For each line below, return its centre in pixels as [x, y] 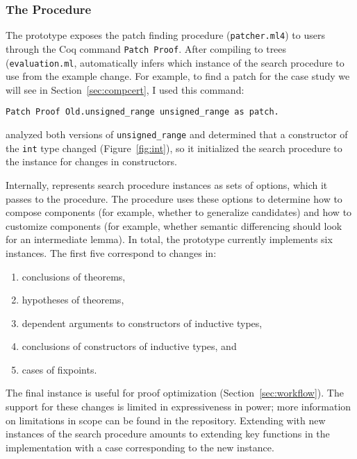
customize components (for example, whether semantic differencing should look [174, 225]
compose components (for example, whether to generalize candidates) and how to [179, 212]
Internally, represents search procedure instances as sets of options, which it [167, 184]
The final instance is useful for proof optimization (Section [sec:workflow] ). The [175, 393]
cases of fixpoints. [59, 369]
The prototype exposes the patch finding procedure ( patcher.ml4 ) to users [165, 35]
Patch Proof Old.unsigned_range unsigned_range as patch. [142, 112]
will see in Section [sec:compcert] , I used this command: [125, 89]
